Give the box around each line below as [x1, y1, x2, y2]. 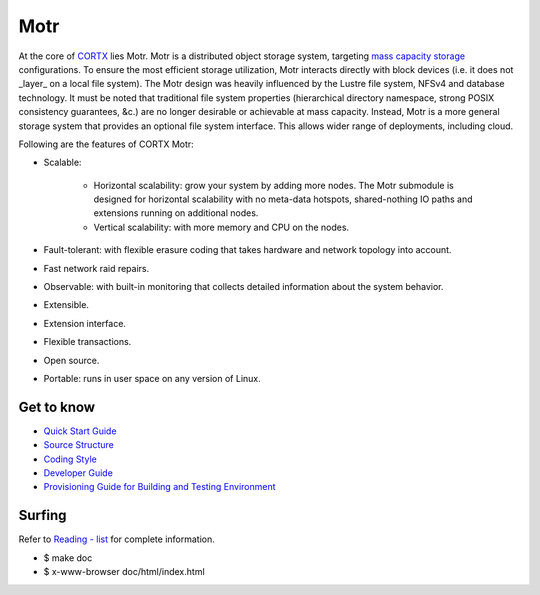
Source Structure [43, 439, 114, 451]
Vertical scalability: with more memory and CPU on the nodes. [93, 221, 350, 233]
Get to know [18, 398, 95, 415]
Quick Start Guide [43, 425, 117, 437]
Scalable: [43, 156, 82, 169]
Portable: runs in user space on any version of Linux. [43, 372, 261, 384]
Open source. [43, 354, 100, 366]
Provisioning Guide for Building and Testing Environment [43, 481, 276, 493]
